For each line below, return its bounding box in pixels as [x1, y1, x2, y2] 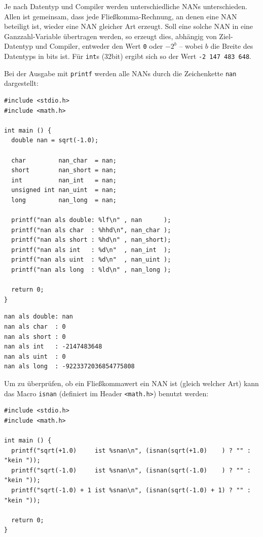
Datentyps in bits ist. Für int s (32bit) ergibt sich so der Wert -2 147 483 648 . [4, 51, 252, 61]
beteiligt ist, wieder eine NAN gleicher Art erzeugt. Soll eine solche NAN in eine [4, 21, 253, 31]
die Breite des [210, 41, 253, 51]
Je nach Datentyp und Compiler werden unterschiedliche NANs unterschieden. [4, 1, 247, 11]
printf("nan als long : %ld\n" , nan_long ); [11, 266, 171, 274]
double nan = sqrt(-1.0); [11, 137, 99, 144]
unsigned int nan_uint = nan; [11, 186, 117, 194]
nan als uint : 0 [4, 353, 66, 360]
